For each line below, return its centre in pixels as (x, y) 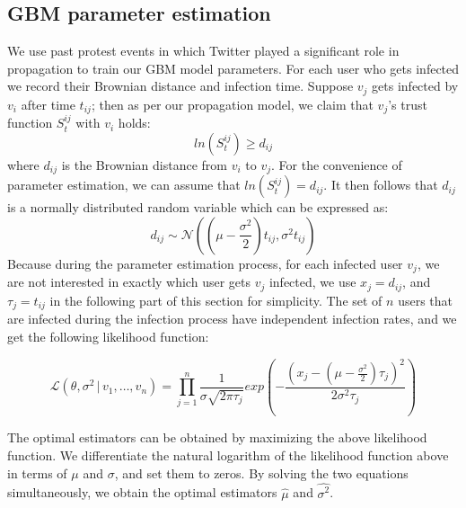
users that (425, 300)
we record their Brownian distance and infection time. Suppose (180, 86)
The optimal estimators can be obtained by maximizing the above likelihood (217, 437)
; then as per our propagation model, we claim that (232, 104)
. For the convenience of (337, 164)
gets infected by (415, 86)
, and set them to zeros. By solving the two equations (261, 472)
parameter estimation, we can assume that (124, 185)
